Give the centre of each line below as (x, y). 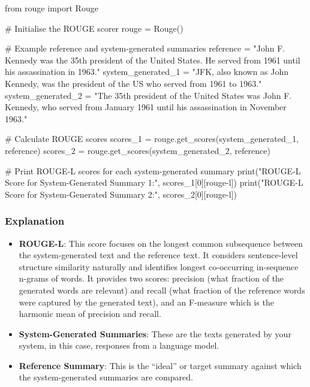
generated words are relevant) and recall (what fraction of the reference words (162, 290)
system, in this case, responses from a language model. (119, 345)
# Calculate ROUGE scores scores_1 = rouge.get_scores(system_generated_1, (152, 139)
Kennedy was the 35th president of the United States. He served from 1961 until (153, 60)
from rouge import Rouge (52, 8)
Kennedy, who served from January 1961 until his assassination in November (146, 107)
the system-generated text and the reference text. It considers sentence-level (158, 255)
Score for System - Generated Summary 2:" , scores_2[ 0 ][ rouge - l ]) (121, 194)
